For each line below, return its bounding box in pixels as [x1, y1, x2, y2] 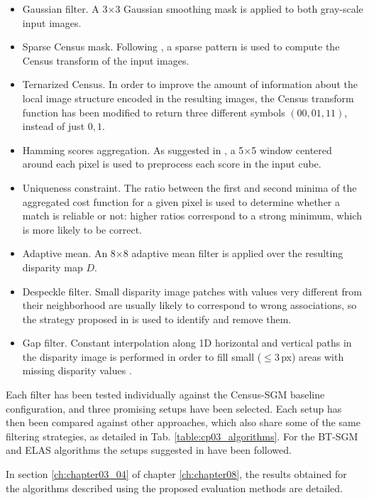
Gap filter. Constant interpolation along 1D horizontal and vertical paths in [22, 335, 352, 350]
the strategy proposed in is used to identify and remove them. [22, 311, 292, 326]
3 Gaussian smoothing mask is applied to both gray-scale [115, 1, 363, 16]
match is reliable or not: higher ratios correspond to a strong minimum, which [22, 208, 362, 223]
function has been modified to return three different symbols [22, 104, 285, 119]
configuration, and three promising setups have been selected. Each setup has [6, 401, 342, 415]
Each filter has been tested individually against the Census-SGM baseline [6, 387, 325, 402]
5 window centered [251, 142, 332, 157]
